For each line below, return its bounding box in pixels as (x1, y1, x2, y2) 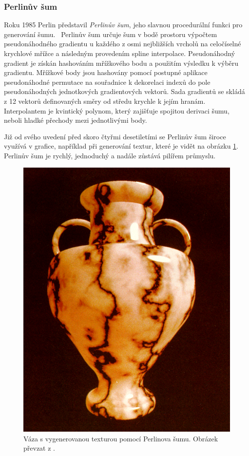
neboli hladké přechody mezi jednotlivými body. (4, 115, 147, 125)
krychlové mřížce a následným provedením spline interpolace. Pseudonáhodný (4, 48, 235, 58)
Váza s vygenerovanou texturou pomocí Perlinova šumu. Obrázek (23, 433, 218, 443)
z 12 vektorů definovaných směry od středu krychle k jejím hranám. (4, 95, 206, 106)
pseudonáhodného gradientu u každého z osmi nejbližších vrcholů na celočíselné (4, 38, 241, 49)
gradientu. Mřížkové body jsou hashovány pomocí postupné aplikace (4, 67, 208, 77)
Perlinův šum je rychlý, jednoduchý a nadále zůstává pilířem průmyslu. (4, 150, 216, 160)
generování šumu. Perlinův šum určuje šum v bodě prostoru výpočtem (4, 29, 217, 39)
